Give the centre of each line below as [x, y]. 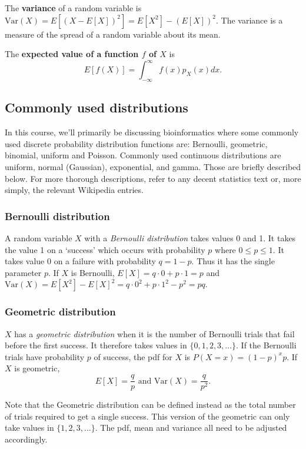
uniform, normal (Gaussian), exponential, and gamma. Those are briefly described [153, 167]
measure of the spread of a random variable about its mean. [113, 34]
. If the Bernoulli [266, 345]
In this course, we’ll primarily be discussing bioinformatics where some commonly [152, 132]
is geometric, [37, 368]
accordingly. [26, 439]
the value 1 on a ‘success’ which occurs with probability [105, 249]
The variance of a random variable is [73, 8]
